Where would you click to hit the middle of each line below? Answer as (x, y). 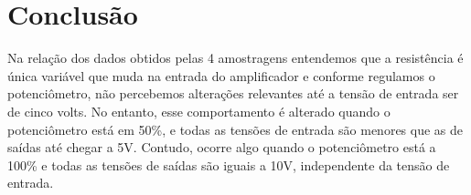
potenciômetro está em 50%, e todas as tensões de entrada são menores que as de (235, 129)
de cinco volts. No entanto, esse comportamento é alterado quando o (199, 111)
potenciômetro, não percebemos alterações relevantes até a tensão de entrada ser (233, 93)
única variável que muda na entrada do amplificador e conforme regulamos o (221, 75)
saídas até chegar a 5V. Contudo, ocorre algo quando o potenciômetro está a (222, 147)
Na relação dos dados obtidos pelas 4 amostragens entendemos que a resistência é (235, 58)
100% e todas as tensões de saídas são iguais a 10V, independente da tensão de (229, 164)
